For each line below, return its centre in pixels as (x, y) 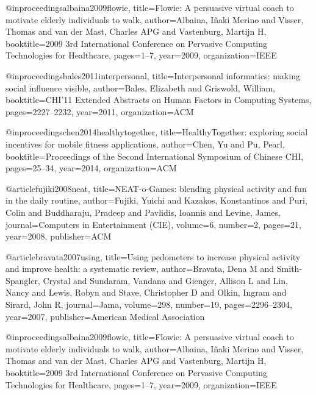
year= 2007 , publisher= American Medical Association (105, 316)
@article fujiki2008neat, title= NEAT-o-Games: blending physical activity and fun (156, 188)
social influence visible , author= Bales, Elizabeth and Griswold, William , (140, 87)
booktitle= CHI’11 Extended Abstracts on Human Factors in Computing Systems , (159, 100)
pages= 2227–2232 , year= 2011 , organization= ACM (100, 111)
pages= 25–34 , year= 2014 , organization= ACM (91, 168)
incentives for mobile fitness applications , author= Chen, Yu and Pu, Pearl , (145, 144)
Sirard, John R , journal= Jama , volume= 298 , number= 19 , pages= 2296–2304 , (149, 304)
